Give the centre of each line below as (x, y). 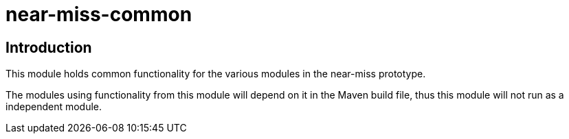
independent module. (54, 107)
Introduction (49, 47)
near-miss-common (99, 14)
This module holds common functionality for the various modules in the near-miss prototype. (216, 74)
